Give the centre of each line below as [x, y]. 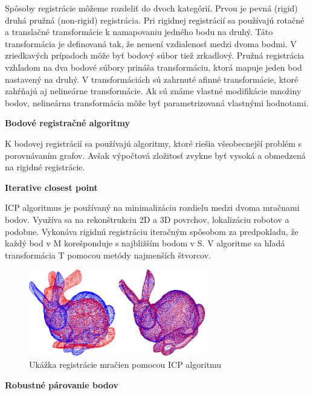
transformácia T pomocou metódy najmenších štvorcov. [108, 255]
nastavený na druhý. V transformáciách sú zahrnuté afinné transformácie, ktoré [152, 79]
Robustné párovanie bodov [62, 384]
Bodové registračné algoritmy [67, 123]
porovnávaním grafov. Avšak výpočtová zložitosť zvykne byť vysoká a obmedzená [155, 155]
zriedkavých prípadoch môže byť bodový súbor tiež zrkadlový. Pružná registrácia [155, 55]
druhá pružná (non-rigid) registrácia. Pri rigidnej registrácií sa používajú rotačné [155, 20]
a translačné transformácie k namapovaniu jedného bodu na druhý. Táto [139, 32]
